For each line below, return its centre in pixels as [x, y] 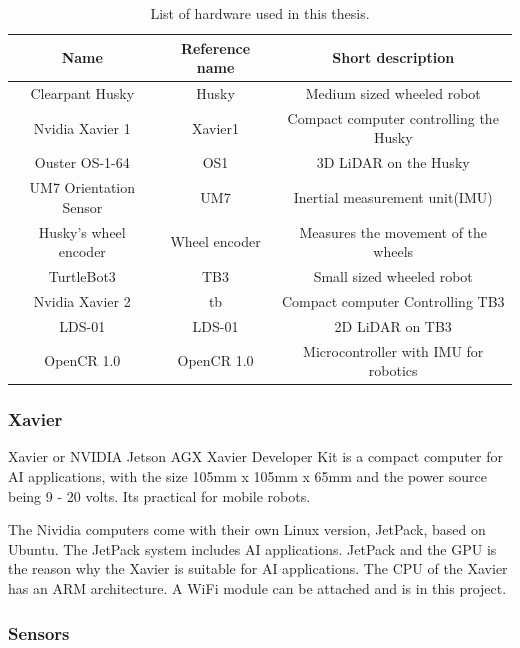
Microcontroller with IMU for [393, 350]
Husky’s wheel [82, 231]
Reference [215, 47]
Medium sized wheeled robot [393, 93]
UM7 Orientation [82, 187]
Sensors [39, 632]
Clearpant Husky [82, 93]
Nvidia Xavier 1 [82, 127]
